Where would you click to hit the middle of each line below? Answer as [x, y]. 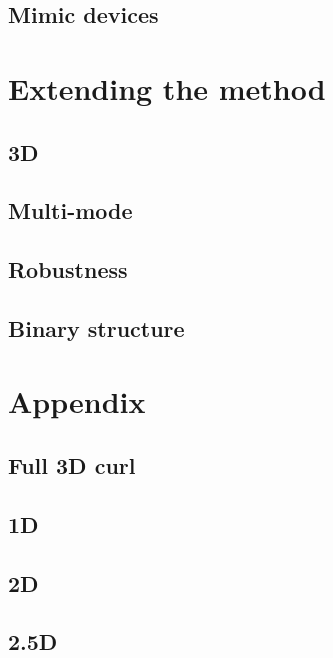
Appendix [77, 401]
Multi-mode [70, 210]
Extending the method [167, 87]
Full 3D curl [72, 465]
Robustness [68, 269]
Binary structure [96, 327]
